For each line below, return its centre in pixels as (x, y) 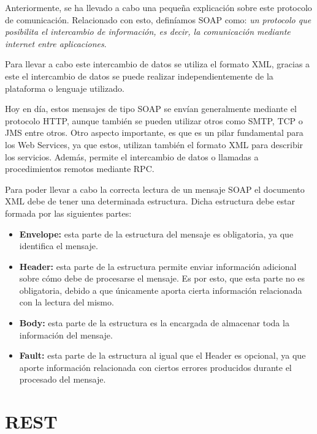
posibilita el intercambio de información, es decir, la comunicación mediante (148, 32)
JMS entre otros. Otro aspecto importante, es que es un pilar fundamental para (154, 133)
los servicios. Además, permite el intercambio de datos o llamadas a (132, 156)
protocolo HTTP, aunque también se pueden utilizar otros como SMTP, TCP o (154, 120)
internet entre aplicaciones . (56, 43)
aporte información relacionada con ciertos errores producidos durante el (155, 367)
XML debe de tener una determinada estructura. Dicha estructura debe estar (150, 201)
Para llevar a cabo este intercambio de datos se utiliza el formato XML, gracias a (158, 64)
